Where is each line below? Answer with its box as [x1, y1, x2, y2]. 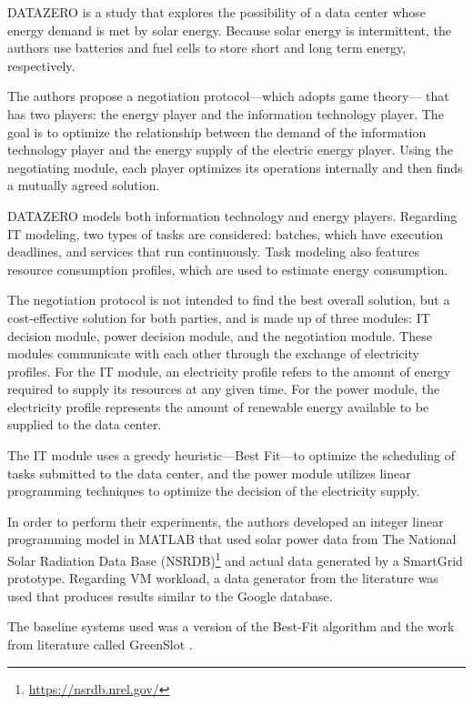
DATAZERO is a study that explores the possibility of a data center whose [7, 3, 427, 21]
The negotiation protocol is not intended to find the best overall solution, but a [7, 290, 450, 309]
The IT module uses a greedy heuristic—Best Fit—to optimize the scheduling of [7, 446, 455, 465]
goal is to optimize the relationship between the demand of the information [7, 122, 427, 141]
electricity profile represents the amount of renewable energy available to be [7, 397, 429, 416]
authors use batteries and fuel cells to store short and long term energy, [7, 38, 407, 57]
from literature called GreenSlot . [7, 635, 193, 654]
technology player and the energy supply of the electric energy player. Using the [7, 140, 453, 159]
